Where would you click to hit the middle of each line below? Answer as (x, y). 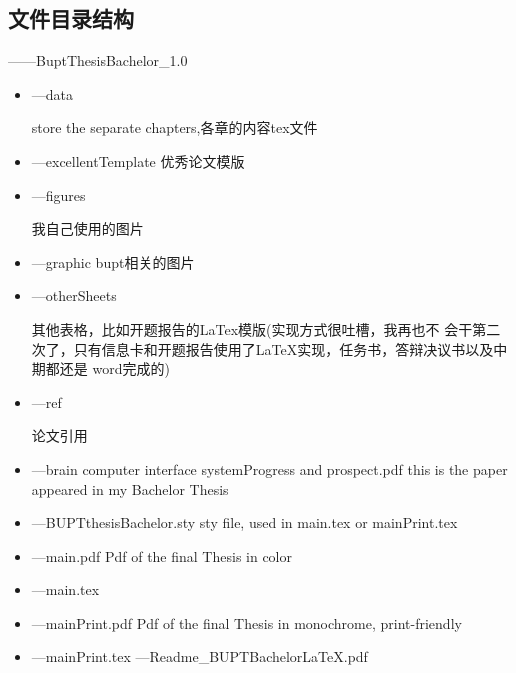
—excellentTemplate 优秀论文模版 (138, 160)
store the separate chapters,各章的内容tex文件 (174, 127)
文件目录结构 (71, 18)
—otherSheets (74, 295)
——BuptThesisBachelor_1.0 (98, 60)
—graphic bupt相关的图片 (113, 261)
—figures (58, 194)
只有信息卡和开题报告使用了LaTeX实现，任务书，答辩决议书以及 (283, 348)
